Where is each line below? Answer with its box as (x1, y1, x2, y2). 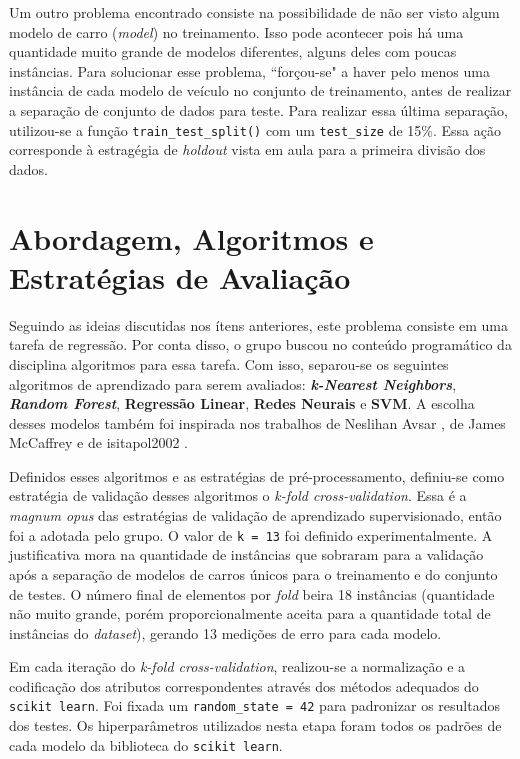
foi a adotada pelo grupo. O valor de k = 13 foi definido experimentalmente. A (9, 524, 493, 545)
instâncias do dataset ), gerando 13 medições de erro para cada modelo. (9, 622, 442, 643)
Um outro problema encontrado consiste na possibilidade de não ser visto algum (9, 2, 500, 22)
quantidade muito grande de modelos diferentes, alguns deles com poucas (9, 41, 457, 62)
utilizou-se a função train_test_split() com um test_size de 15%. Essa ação (9, 119, 501, 140)
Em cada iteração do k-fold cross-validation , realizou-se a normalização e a (9, 656, 466, 677)
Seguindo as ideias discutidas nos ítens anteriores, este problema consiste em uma (9, 314, 508, 335)
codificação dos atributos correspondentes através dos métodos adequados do (9, 675, 479, 696)
